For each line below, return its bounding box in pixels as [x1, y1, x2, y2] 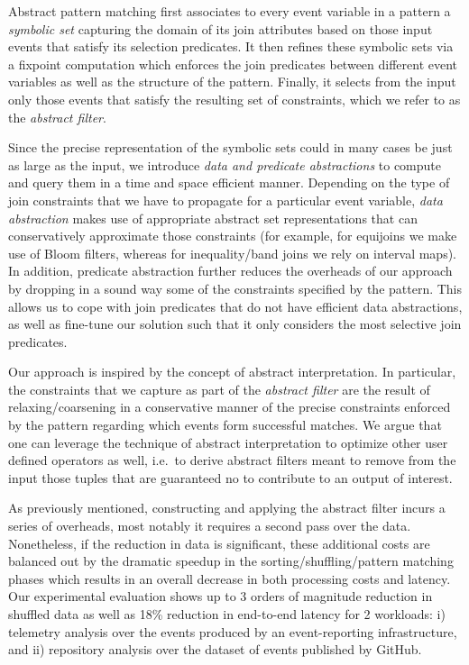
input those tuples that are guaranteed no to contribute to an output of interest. [8, 468, 453, 487]
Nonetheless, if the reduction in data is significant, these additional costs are [8, 533, 430, 552]
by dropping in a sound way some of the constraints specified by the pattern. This [8, 278, 463, 297]
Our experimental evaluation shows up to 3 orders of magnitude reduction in [8, 587, 433, 606]
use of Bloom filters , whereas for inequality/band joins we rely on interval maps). [8, 243, 457, 262]
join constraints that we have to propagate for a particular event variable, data [8, 190, 443, 209]
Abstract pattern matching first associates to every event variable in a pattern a [8, 2, 451, 20]
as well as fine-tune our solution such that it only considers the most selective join [8, 314, 462, 333]
